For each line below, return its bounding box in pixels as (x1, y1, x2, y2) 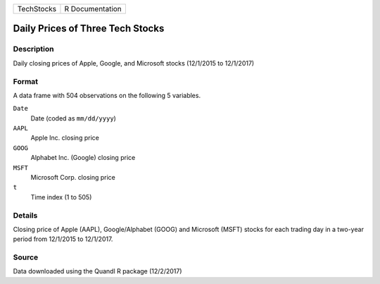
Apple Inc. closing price (30, 134, 100, 142)
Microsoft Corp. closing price (30, 173, 116, 182)
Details (13, 210, 38, 220)
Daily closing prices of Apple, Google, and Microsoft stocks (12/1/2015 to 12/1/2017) (13, 58, 255, 67)
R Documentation (64, 4, 122, 13)
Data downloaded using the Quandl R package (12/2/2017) (13, 267, 182, 276)
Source (13, 252, 39, 262)
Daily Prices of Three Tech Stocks (13, 23, 165, 35)
